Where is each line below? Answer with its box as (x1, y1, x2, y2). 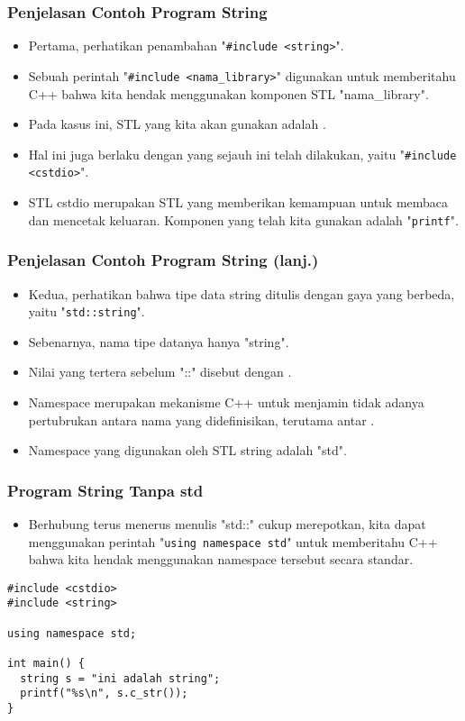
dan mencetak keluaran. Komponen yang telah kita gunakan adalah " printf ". (28, 210, 459, 229)
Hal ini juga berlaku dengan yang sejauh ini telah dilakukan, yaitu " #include (28, 144, 457, 163)
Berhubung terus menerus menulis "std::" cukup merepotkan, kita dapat (28, 514, 426, 533)
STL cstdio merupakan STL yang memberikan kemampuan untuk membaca (28, 193, 449, 212)
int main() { (7, 657, 85, 671)
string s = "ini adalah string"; (20, 671, 221, 685)
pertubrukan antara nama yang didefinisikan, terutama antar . (28, 410, 375, 429)
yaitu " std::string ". (28, 302, 145, 321)
